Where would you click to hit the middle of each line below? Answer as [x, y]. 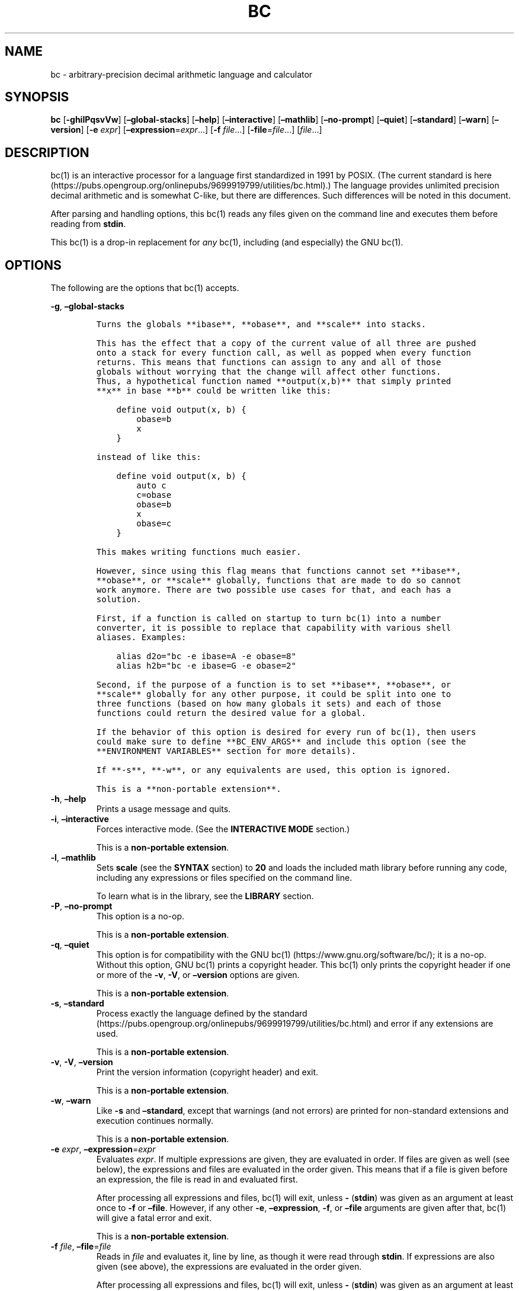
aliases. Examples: [141, 637]
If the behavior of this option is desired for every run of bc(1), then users [286, 732]
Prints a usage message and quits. [164, 809]
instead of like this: [149, 457]
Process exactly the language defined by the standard [202, 1014]
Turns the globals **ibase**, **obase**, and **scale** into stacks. [261, 325]
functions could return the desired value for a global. [231, 713]
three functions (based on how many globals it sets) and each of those [269, 704]
